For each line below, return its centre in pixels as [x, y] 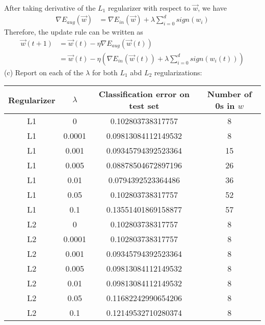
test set [144, 106]
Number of [229, 94]
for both [105, 72]
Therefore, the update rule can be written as [74, 32]
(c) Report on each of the [44, 72]
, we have [213, 8]
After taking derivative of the [50, 8]
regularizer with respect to [149, 8]
